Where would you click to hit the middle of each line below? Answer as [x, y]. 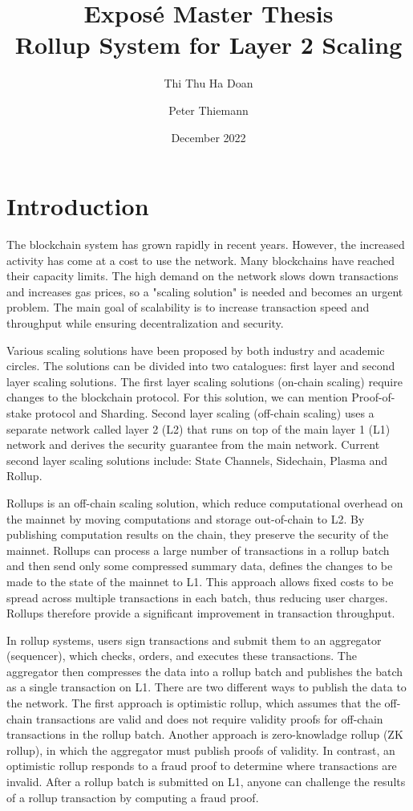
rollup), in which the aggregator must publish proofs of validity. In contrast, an [201, 750]
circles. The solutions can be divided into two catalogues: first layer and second [201, 366]
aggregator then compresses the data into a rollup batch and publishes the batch [205, 671]
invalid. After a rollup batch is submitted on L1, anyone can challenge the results [206, 782]
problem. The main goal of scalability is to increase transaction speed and [188, 307]
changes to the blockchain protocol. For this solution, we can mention [177, 397]
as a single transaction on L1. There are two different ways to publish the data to [206, 687]
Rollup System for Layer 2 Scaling [209, 45]
